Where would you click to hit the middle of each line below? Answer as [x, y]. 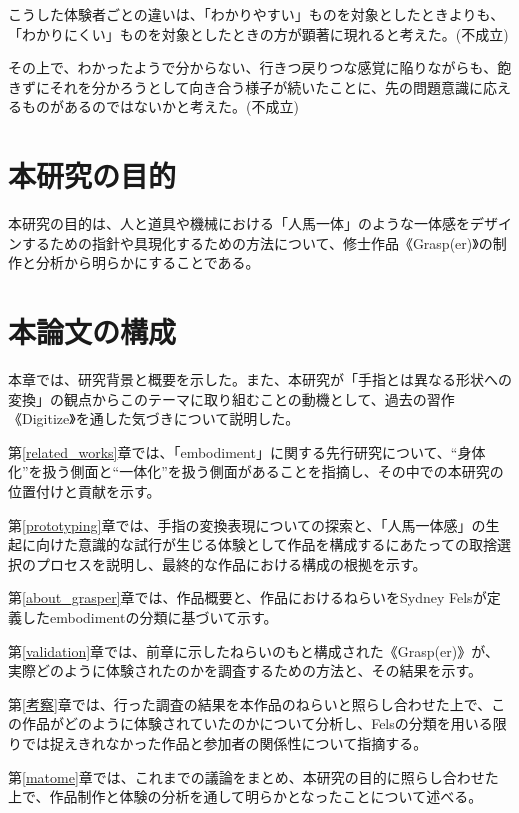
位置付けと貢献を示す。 [84, 490]
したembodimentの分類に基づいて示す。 [149, 616]
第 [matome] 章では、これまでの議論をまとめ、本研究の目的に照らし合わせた [253, 776]
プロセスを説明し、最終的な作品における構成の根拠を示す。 [231, 563]
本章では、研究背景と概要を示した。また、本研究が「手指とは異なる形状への [260, 379]
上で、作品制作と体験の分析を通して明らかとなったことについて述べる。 [245, 796]
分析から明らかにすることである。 [147, 262]
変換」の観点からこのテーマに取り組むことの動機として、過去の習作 [231, 398]
